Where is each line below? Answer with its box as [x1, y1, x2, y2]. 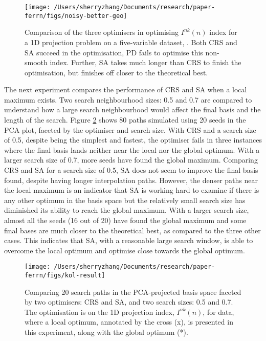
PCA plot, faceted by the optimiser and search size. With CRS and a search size [4, 124, 256, 135]
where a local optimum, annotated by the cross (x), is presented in [25, 316, 233, 327]
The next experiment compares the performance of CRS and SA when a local [4, 84, 247, 95]
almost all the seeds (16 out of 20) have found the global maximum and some [4, 215, 247, 225]
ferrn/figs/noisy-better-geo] [25, 12, 127, 19]
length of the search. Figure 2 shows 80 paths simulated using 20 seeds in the [4, 114, 246, 125]
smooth [25, 57, 48, 68]
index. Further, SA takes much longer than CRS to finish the [50, 57, 241, 68]
